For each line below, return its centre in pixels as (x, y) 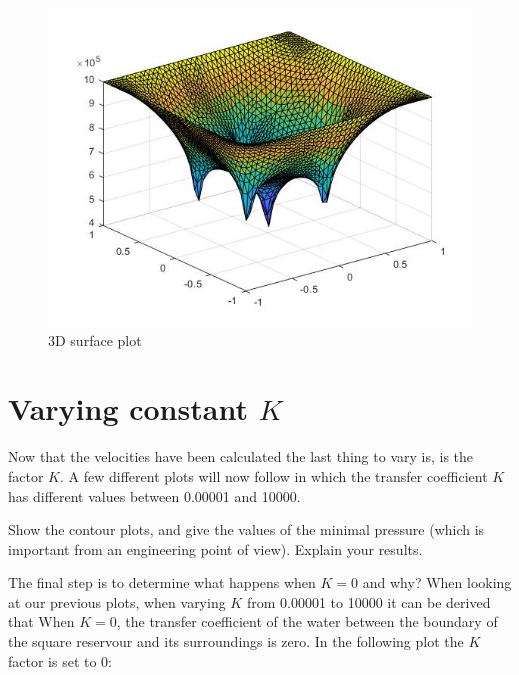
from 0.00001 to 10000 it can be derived (368, 601)
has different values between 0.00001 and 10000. (154, 495)
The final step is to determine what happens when (162, 582)
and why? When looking (437, 582)
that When (41, 621)
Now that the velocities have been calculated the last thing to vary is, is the (241, 456)
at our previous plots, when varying (117, 601)
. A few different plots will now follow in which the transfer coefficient (274, 475)
